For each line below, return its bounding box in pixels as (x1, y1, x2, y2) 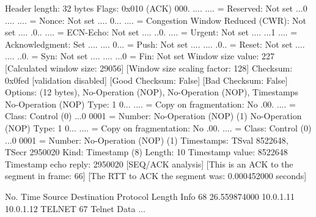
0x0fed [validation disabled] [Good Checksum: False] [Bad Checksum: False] (5, 73, 288, 86)
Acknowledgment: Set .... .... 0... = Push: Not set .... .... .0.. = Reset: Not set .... (5, 37, 305, 50)
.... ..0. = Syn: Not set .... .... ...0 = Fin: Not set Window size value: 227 (5, 50, 275, 62)
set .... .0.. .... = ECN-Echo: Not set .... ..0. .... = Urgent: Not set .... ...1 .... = (5, 26, 298, 39)
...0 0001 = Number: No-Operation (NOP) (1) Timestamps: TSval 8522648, (5, 133, 288, 146)
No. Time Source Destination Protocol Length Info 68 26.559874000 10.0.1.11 (5, 189, 295, 202)
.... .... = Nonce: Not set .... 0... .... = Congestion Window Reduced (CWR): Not (5, 13, 306, 26)
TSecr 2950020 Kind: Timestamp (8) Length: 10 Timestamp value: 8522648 (5, 145, 288, 158)
